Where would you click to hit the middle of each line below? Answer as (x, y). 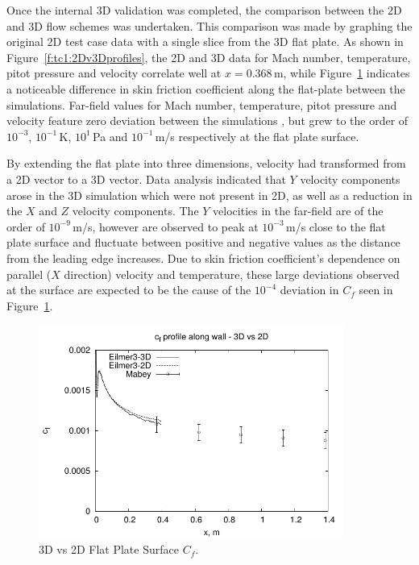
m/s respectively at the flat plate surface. (257, 136)
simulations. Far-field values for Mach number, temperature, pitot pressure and (202, 104)
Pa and (110, 136)
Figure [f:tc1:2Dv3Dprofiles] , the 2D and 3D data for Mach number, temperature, (209, 57)
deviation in (309, 290)
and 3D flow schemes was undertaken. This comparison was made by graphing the (209, 25)
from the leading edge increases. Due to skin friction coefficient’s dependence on (203, 258)
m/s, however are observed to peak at (166, 226)
